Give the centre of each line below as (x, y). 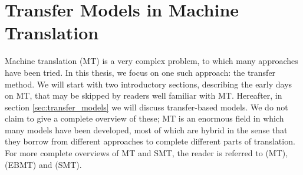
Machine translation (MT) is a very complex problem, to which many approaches (151, 61)
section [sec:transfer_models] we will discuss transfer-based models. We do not (146, 107)
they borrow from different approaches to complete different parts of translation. (150, 141)
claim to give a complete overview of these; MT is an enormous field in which (144, 118)
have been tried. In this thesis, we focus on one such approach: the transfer (140, 72)
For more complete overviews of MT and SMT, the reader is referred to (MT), (146, 153)
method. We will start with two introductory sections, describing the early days (149, 84)
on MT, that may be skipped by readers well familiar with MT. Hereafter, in (144, 95)
